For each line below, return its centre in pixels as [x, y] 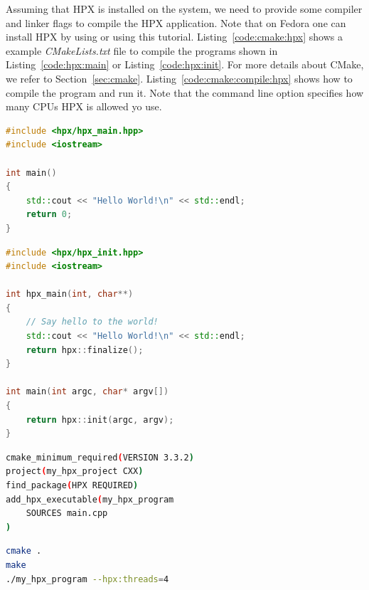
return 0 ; [49, 215]
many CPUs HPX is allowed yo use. [84, 106]
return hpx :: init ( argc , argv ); [100, 420]
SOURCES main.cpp [67, 513]
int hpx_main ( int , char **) [70, 294]
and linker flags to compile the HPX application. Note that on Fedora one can [176, 22]
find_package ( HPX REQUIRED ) [72, 485]
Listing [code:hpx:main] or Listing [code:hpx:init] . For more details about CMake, [185, 64]
